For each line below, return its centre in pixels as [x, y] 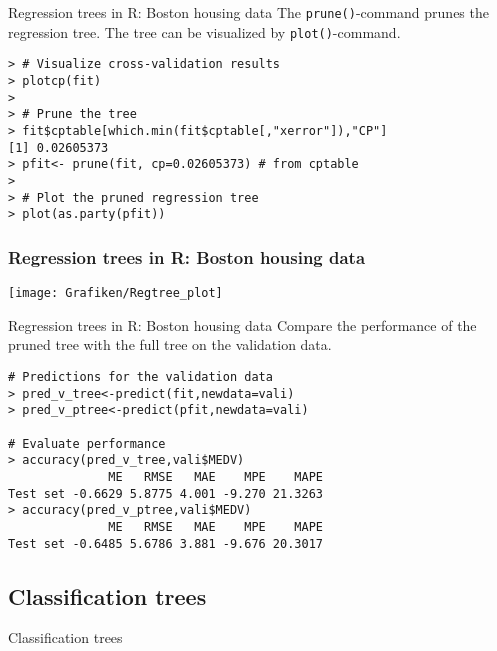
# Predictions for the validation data [140, 376]
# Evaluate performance [87, 443]
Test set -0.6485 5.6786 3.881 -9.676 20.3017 [165, 543]
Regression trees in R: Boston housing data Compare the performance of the [242, 324]
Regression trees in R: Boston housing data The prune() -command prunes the [248, 12]
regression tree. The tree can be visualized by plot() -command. [204, 31]
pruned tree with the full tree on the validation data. [170, 344]
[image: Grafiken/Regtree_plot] [115, 293]
